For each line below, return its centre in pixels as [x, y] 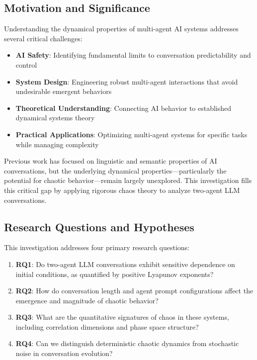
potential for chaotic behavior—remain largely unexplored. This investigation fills [128, 180]
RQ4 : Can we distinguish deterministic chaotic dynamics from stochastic [127, 343]
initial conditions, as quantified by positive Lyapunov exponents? [115, 274]
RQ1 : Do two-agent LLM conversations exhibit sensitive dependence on [125, 264]
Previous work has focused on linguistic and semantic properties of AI [111, 161]
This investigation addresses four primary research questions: [97, 247]
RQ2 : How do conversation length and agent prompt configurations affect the [134, 291]
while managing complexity [57, 144]
